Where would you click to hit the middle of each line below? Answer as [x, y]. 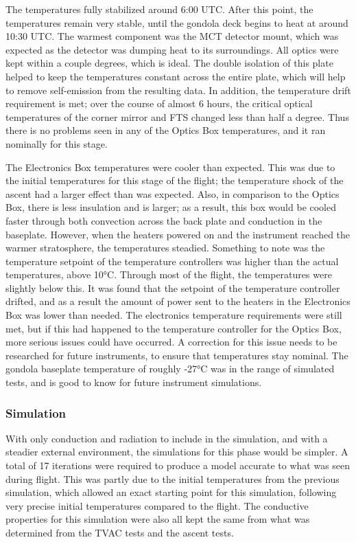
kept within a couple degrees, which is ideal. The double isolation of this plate [169, 63]
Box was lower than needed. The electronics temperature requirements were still [174, 315]
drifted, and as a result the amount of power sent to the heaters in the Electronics [178, 301]
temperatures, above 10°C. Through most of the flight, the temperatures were [169, 274]
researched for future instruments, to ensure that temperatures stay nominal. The [177, 355]
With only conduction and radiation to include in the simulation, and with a [167, 438]
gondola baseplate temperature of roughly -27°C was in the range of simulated [170, 369]
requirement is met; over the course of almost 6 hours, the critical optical [159, 103]
